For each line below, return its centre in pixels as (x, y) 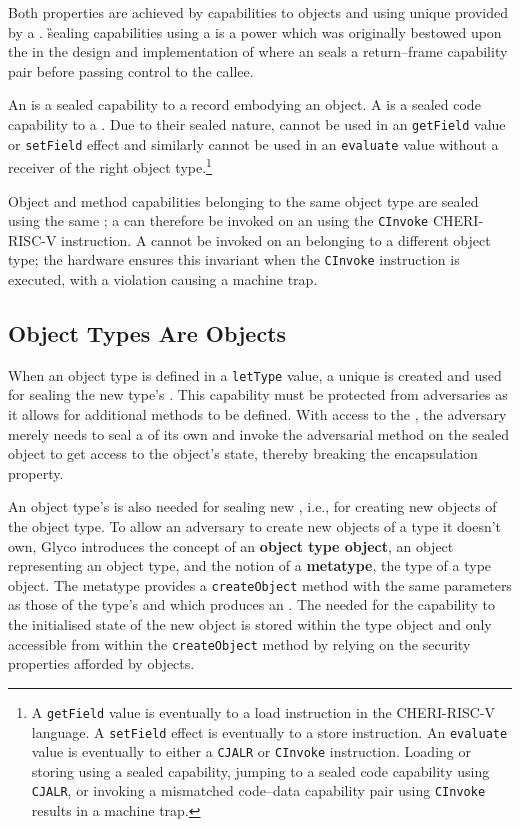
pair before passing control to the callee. (131, 70)
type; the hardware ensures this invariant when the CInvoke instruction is (234, 259)
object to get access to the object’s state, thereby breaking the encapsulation (243, 453)
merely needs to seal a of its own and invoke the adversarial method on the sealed (258, 433)
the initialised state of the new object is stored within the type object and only (250, 624)
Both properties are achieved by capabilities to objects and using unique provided (258, 12)
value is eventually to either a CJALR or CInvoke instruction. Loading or (251, 751)
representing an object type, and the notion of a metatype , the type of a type (250, 565)
